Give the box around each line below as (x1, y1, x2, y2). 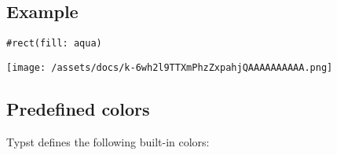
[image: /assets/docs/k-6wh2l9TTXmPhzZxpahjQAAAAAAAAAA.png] (6, 61, 333, 73)
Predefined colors (6, 96, 150, 120)
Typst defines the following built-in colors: (6, 133, 210, 149)
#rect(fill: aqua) (6, 38, 102, 50)
